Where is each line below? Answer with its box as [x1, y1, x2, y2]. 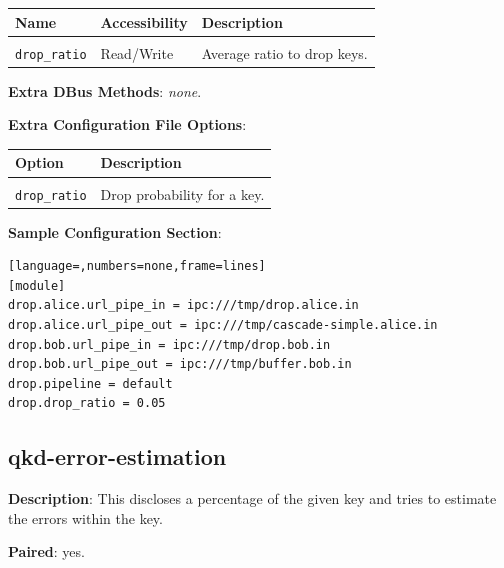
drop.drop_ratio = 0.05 [8, 396, 166, 411]
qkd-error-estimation [8, 441, 227, 472]
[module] [8, 278, 66, 293]
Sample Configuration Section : [8, 221, 222, 242]
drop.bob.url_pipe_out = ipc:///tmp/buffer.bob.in [8, 357, 352, 372]
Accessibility [100, 11, 188, 32]
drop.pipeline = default [8, 376, 173, 391]
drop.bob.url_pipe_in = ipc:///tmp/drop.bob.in [8, 337, 331, 352]
